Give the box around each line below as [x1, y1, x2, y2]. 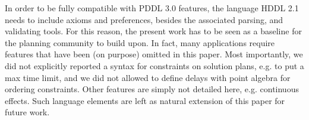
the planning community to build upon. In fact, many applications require [5, 36, 275, 48]
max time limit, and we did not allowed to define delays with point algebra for [5, 71, 291, 83]
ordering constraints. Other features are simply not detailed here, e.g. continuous [5, 83, 299, 95]
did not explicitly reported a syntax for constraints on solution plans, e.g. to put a [5, 59, 304, 72]
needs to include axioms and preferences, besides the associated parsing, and [5, 13, 283, 25]
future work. [5, 106, 50, 118]
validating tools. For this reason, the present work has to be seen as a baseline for [5, 25, 302, 37]
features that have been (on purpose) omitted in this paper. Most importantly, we [5, 48, 303, 60]
